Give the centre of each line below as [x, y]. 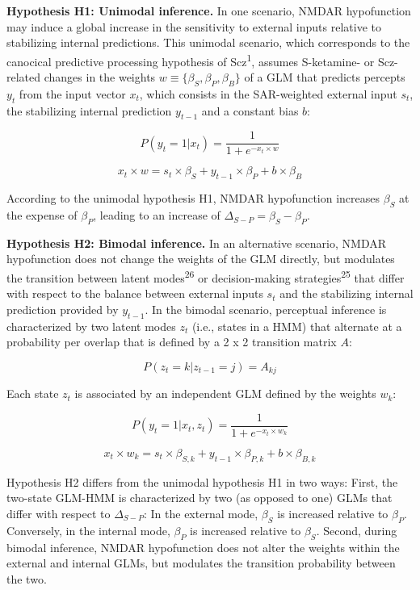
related [24, 77]
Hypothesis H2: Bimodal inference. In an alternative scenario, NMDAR [196, 243]
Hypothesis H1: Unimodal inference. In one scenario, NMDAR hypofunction [209, 10]
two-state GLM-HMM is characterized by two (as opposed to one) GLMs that [199, 498]
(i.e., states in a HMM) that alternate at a [297, 326]
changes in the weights [100, 77]
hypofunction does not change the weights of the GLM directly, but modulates [201, 259]
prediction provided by [63, 309]
